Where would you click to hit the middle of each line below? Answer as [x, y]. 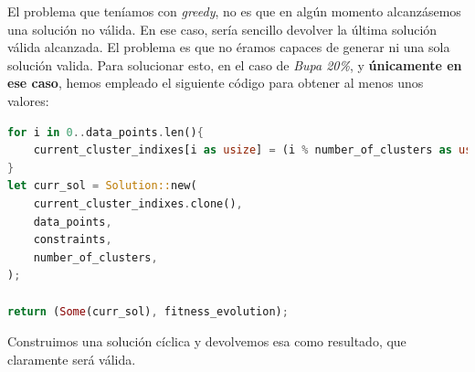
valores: [28, 100]
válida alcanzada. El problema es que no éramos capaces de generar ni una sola [229, 47]
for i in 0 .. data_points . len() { [106, 132]
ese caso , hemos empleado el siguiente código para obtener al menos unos [216, 83]
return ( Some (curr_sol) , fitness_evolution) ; [148, 311]
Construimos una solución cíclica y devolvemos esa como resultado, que [207, 341]
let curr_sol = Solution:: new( [102, 186]
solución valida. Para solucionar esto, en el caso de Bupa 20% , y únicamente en [235, 64]
